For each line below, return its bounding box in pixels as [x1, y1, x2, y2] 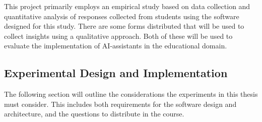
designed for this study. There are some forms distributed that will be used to [4, 21, 244, 31]
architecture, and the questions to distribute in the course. [4, 108, 184, 119]
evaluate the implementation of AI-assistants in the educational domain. [4, 40, 227, 51]
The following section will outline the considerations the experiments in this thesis [4, 89, 258, 99]
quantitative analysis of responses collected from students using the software [4, 11, 239, 21]
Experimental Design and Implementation [4, 65, 228, 81]
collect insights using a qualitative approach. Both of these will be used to [4, 30, 233, 41]
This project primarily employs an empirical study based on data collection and [4, 1, 250, 11]
